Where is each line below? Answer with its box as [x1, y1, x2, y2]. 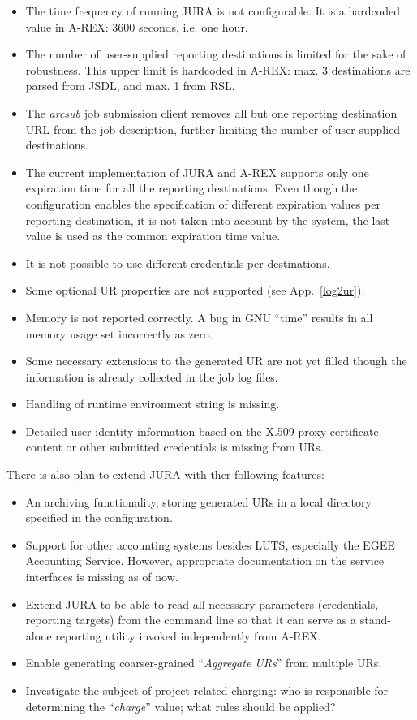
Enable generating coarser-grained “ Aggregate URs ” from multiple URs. [25, 654, 382, 671]
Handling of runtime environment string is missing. [25, 395, 280, 412]
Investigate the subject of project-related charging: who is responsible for [25, 682, 389, 698]
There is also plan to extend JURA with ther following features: [6, 466, 325, 483]
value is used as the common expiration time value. [25, 227, 281, 244]
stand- [359, 611, 391, 628]
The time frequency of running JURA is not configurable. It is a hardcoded [25, 2, 400, 19]
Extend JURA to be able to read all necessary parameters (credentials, [25, 595, 379, 612]
